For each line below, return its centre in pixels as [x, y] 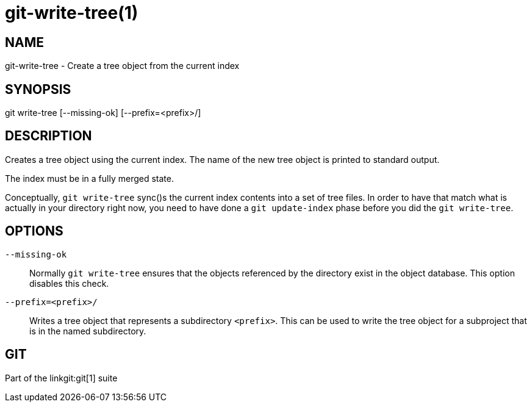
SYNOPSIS [38, 89]
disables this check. [69, 283]
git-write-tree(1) [72, 13]
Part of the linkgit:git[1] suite [61, 378]
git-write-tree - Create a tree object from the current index [122, 66]
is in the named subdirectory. [88, 331]
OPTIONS [34, 231]
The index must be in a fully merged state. [89, 178]
